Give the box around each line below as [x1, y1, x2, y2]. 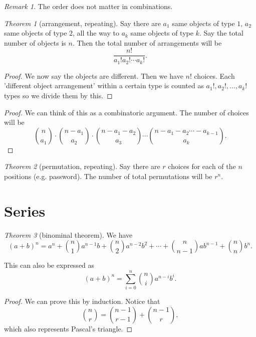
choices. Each [194, 70, 235, 81]
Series [4, 200, 46, 221]
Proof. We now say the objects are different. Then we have [4, 70, 183, 81]
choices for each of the [168, 161, 236, 172]
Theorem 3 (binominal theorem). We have [4, 229, 133, 240]
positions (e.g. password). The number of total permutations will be [4, 171, 212, 182]
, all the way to [73, 28, 119, 38]
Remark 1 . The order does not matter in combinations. [4, 1, 173, 11]
